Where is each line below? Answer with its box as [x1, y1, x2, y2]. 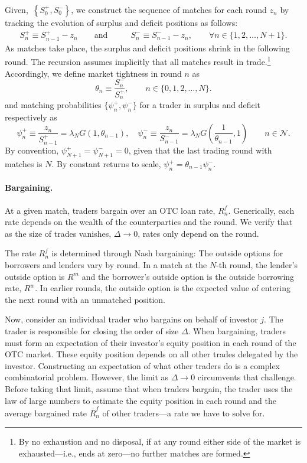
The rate [5, 247, 36, 259]
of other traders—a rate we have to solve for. [102, 406, 265, 419]
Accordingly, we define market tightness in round [5, 67, 182, 79]
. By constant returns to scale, [51, 158, 161, 170]
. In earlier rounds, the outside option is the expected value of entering [35, 282, 290, 294]
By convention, [5, 144, 59, 156]
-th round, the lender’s [216, 258, 298, 270]
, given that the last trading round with [128, 144, 272, 156]
